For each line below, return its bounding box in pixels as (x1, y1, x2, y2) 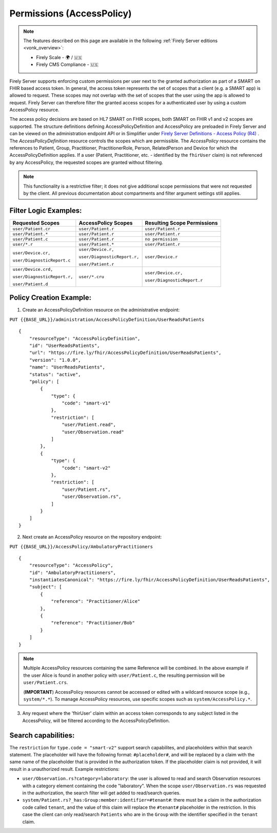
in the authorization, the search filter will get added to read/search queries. (22, 789, 181, 796)
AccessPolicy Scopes (78, 219, 133, 226)
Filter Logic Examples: (9, 206, 82, 215)
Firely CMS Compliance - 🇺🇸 (36, 62, 98, 68)
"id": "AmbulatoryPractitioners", (29, 569, 116, 576)
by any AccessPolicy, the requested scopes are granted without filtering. (9, 159, 164, 165)
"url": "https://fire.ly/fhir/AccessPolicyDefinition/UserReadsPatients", (29, 350, 222, 356)
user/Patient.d (12, 281, 48, 287)
